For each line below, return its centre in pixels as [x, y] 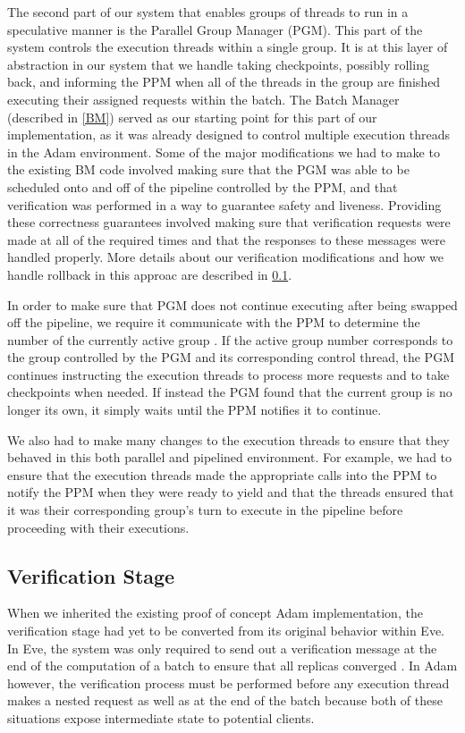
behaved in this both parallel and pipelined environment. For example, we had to [230, 457]
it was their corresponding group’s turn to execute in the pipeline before [205, 510]
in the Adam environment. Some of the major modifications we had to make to [224, 152]
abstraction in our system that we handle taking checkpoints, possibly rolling [218, 64]
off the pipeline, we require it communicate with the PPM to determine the [214, 322]
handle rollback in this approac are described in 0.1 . [150, 274]
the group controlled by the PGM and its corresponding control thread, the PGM [231, 357]
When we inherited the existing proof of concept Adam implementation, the [215, 613]
